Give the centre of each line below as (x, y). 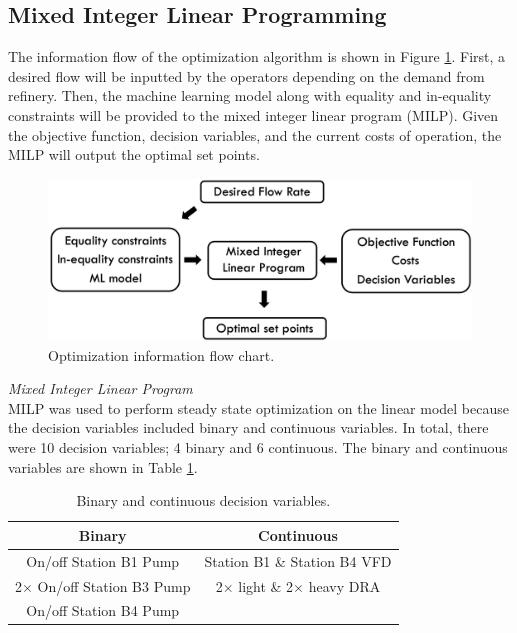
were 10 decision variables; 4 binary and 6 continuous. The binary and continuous (258, 447)
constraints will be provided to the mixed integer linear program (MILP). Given (253, 114)
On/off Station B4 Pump (103, 610)
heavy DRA (344, 585)
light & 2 (266, 585)
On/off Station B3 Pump (114, 585)
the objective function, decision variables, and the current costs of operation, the (255, 134)
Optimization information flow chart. (161, 354)
